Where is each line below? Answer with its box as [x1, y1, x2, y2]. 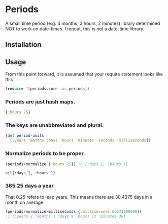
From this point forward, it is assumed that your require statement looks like [5, 71, 163, 77]
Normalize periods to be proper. [5, 150, 85, 157]
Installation [5, 41, 42, 49]
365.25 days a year [5, 182, 54, 190]
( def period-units [5, 133, 44, 138]
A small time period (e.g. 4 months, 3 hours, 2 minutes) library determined [5, 20, 160, 26]
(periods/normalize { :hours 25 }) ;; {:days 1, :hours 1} [5, 161, 128, 167]
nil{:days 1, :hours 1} [5, 171, 56, 176]
